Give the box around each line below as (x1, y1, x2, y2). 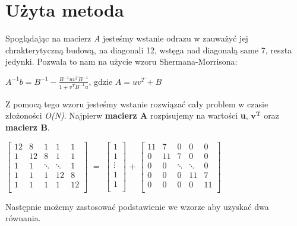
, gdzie (89, 75, 113, 87)
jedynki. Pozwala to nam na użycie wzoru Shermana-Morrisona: (5, 55, 238, 68)
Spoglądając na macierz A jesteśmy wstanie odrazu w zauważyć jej (5, 32, 248, 44)
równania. (5, 212, 41, 224)
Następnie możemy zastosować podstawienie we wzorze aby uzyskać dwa (5, 200, 269, 212)
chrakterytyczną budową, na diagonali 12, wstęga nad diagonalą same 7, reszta (5, 43, 292, 56)
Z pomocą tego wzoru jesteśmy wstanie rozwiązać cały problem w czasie (5, 97, 268, 110)
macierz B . (5, 121, 50, 133)
